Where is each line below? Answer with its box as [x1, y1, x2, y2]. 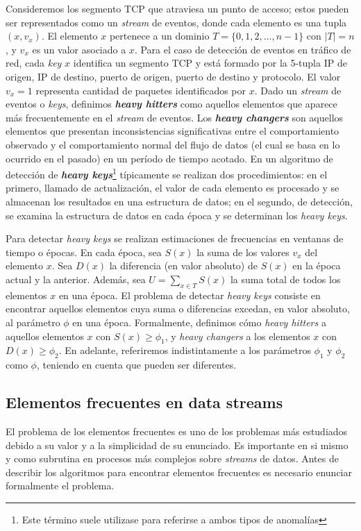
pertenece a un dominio [109, 28, 210, 43]
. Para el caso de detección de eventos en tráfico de [134, 42, 351, 56]
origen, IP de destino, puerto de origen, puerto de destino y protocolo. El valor [6, 69, 341, 83]
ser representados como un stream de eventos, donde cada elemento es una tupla [6, 15, 347, 29]
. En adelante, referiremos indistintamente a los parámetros [58, 343, 311, 357]
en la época [292, 258, 341, 273]
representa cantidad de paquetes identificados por [35, 83, 246, 97]
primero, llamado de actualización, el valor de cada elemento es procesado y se [6, 180, 339, 195]
